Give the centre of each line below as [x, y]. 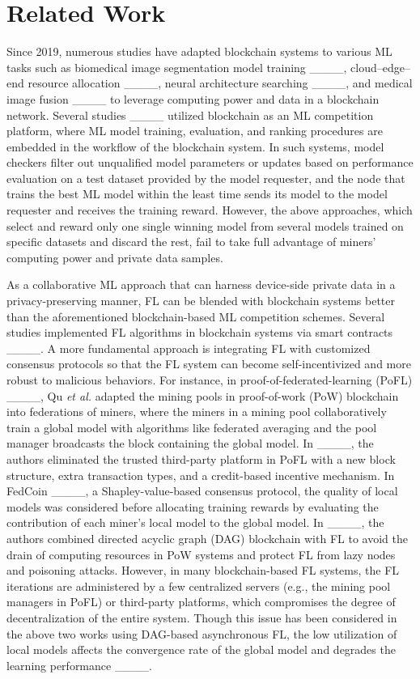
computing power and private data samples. [115, 257]
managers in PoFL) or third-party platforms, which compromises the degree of [201, 602]
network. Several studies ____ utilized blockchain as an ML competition [190, 115]
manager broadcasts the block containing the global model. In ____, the [190, 443]
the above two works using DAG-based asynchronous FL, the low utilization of [202, 633]
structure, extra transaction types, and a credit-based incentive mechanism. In [201, 475]
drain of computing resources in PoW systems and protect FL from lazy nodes [201, 554]
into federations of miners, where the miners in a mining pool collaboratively [197, 412]
